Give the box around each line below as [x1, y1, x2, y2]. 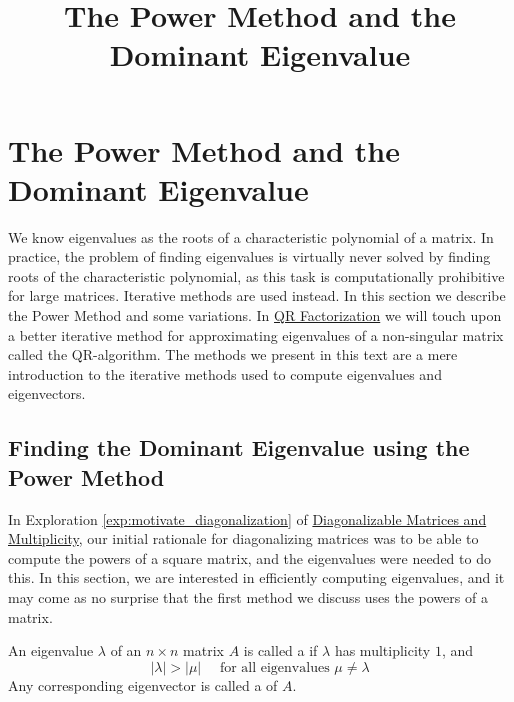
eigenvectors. [8, 383, 86, 404]
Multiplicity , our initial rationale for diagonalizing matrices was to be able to [8, 528, 479, 549]
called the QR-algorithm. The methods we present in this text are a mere [8, 344, 458, 365]
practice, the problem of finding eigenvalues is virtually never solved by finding [8, 246, 491, 267]
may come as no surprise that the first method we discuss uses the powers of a [8, 587, 488, 607]
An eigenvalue [8, 640, 94, 661]
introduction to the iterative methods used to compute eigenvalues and [8, 363, 442, 384]
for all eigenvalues [219, 660, 330, 675]
